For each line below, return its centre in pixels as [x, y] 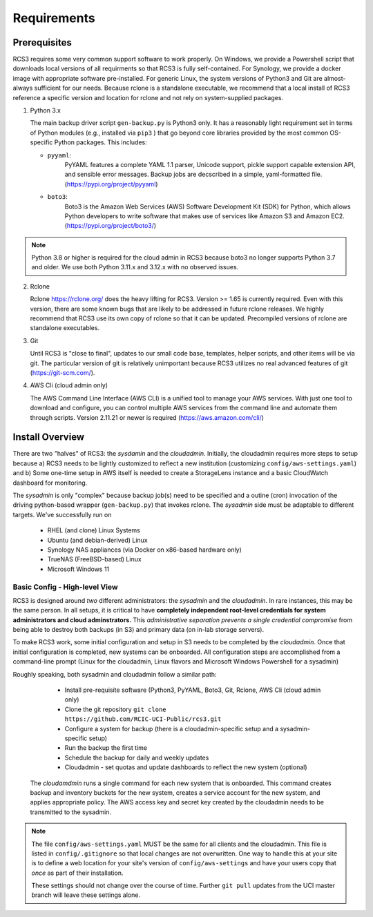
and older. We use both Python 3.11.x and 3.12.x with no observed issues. [135, 267]
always [23, 88]
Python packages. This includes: [101, 142]
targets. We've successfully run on [62, 514]
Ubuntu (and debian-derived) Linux [97, 540]
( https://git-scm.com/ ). [63, 373]
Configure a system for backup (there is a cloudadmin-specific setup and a [172, 728]
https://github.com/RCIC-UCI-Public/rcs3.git [143, 719]
